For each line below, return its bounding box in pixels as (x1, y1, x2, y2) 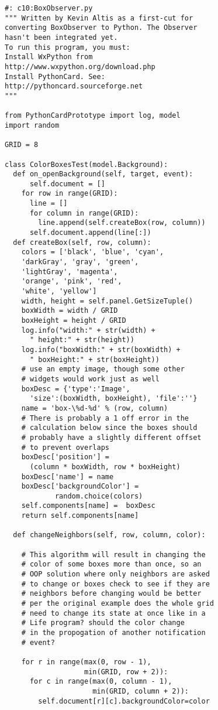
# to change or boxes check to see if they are (21, 579, 210, 588)
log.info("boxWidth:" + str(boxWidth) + (21, 345, 181, 354)
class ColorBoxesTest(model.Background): (5, 160, 168, 169)
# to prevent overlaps (21, 443, 109, 452)
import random (5, 121, 60, 129)
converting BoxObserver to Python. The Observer (5, 23, 198, 32)
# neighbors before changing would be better (21, 589, 202, 598)
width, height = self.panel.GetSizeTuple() (21, 296, 193, 305)
